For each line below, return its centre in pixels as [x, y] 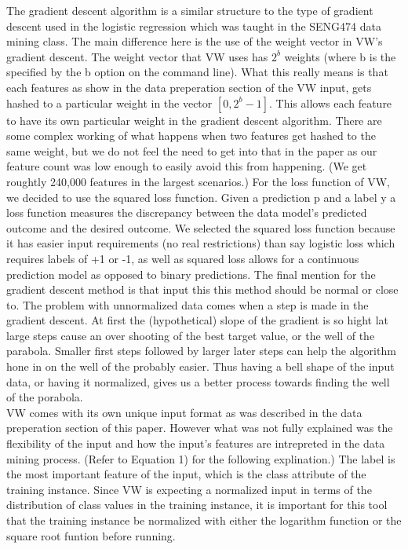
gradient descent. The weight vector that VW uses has [137, 56]
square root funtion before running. [91, 535]
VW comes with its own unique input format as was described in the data [184, 412]
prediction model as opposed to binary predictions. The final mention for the [191, 274]
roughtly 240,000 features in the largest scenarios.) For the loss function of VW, [198, 181]
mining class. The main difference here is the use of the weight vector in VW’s [195, 41]
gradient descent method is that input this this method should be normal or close [202, 289]
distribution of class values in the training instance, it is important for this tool [197, 505]
